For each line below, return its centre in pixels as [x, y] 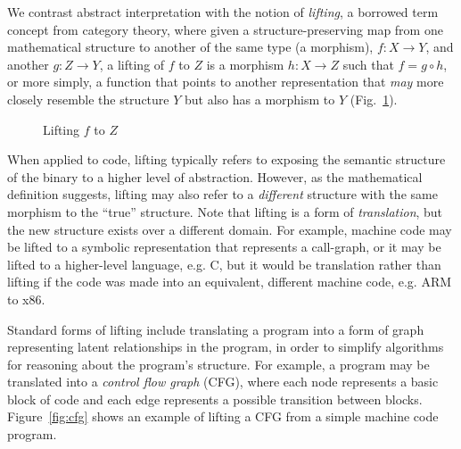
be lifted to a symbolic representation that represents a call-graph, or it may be [224, 247]
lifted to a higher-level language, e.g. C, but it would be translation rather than [224, 264]
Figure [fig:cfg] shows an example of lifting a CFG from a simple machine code [223, 416]
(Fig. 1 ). [374, 99]
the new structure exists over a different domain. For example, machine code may [230, 229]
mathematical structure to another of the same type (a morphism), [190, 47]
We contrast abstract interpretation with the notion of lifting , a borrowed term [223, 12]
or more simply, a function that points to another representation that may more [226, 82]
